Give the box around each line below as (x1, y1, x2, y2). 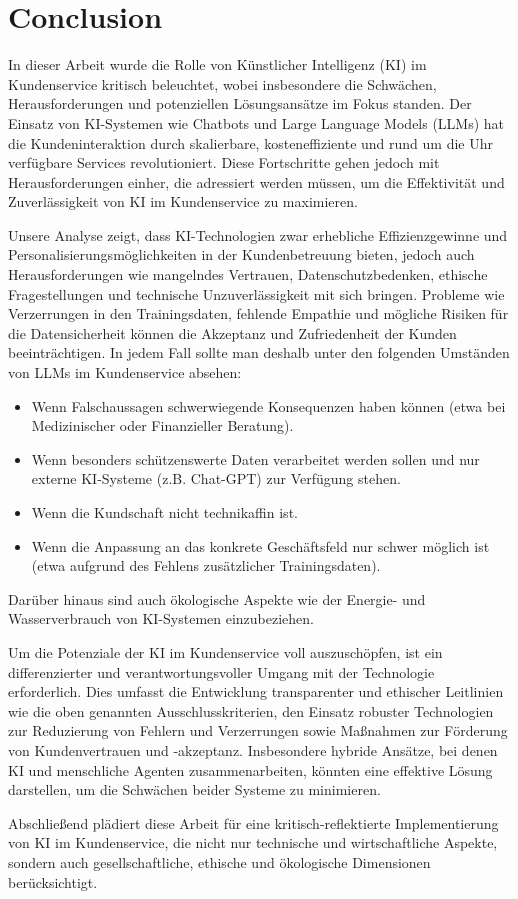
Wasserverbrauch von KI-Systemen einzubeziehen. (8, 608, 315, 629)
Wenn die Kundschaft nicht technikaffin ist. (31, 502, 298, 522)
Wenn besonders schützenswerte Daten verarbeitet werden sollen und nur (31, 448, 480, 469)
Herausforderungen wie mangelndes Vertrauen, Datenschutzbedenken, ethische (8, 264, 488, 285)
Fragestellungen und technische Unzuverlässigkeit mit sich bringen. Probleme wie (8, 283, 505, 304)
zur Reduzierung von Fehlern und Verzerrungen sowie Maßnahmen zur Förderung (8, 720, 508, 741)
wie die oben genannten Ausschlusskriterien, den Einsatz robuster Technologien (8, 700, 494, 721)
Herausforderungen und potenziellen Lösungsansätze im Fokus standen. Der (8, 93, 472, 114)
